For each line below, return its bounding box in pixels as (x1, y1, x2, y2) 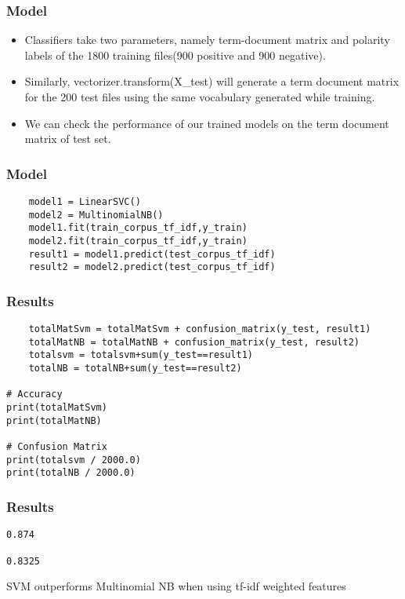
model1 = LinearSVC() (28, 196, 141, 207)
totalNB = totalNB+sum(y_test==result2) (28, 363, 242, 374)
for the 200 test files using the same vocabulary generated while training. (24, 89, 375, 104)
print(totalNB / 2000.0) (6, 467, 136, 479)
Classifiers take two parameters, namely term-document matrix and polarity (24, 31, 390, 48)
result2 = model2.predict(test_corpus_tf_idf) (28, 261, 276, 273)
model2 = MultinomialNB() (28, 209, 164, 221)
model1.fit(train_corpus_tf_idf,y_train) (28, 222, 248, 234)
